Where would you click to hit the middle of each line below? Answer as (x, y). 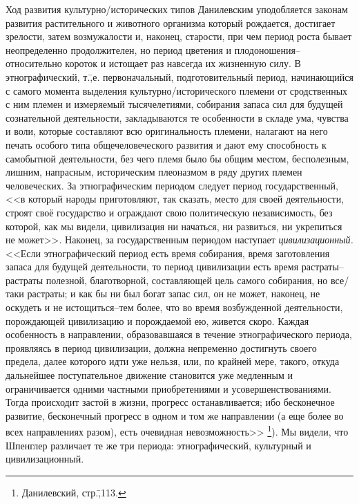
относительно (34, 63)
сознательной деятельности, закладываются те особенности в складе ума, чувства (177, 117)
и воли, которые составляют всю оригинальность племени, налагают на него (167, 131)
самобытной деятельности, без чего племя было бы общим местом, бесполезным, (177, 158)
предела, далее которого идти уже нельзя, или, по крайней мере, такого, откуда (173, 361)
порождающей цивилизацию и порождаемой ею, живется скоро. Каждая (157, 320)
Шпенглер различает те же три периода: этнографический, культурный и (158, 445)
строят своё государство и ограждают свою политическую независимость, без (169, 212)
